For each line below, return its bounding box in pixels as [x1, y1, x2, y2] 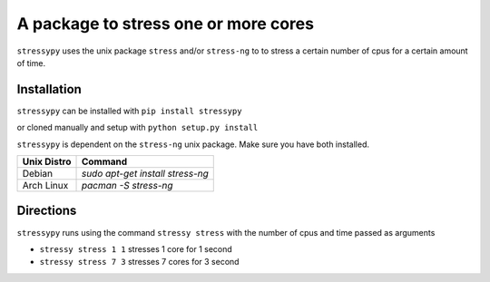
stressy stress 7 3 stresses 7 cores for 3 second [39, 257, 240, 267]
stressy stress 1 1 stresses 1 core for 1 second [39, 243, 233, 254]
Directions [16, 203, 77, 219]
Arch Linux [22, 180, 69, 192]
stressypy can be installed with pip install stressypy [16, 105, 242, 116]
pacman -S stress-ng [81, 180, 173, 192]
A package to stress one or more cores [16, 14, 315, 34]
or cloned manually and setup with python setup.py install [16, 122, 259, 133]
